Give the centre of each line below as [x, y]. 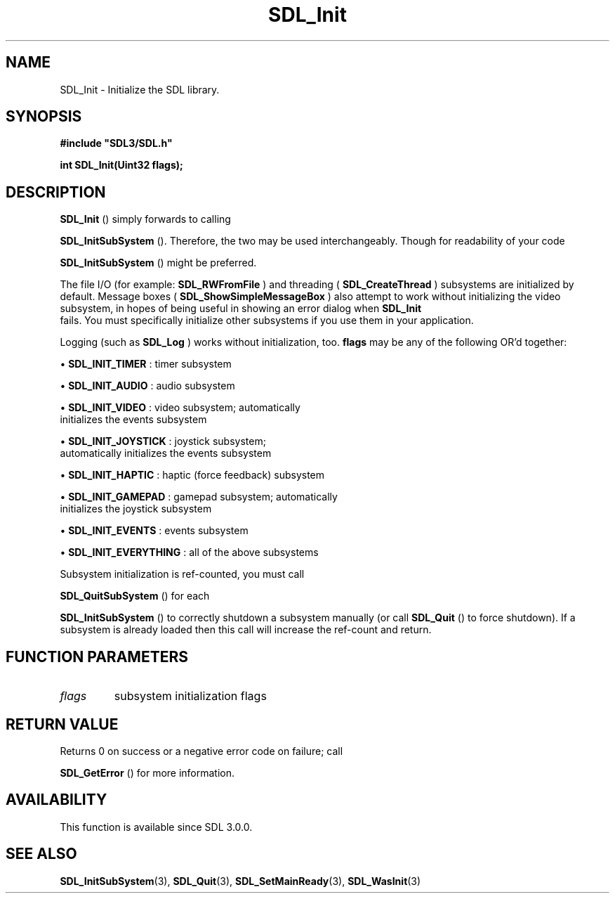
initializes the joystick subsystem [136, 509]
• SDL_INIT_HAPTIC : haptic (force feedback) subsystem [192, 475]
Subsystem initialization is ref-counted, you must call [182, 574]
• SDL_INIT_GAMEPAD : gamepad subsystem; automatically [199, 497]
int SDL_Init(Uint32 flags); [121, 165]
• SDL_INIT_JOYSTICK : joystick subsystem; [163, 441]
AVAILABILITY [57, 800]
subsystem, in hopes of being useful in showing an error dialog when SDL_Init [241, 309]
